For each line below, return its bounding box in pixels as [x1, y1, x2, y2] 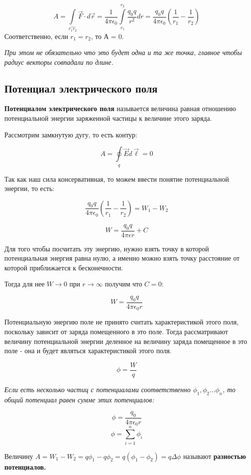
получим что [105, 279, 142, 289]
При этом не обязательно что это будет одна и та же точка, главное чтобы [4, 47, 242, 57]
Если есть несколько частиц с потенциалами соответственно [4, 384, 191, 394]
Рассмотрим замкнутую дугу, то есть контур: [4, 129, 137, 139]
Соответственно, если [4, 31, 68, 41]
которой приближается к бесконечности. [4, 262, 123, 272]
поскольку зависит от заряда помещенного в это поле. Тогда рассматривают [4, 326, 228, 336]
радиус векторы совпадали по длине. [4, 57, 114, 67]
